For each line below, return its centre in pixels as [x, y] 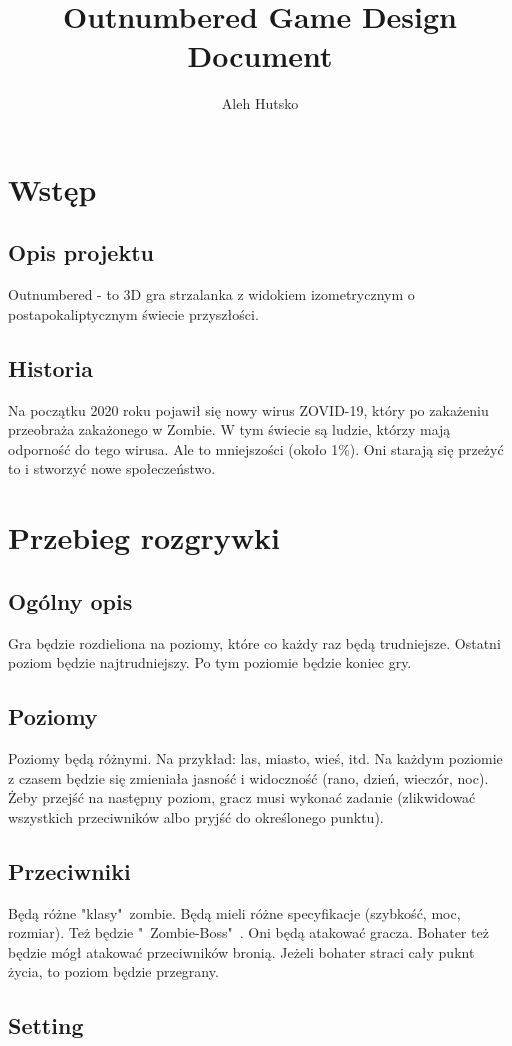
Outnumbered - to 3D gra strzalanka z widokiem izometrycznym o [211, 294]
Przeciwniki [69, 870]
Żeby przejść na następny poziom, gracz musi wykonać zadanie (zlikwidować [242, 797]
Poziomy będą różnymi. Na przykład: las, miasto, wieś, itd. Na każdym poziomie [255, 758]
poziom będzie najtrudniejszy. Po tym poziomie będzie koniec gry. [210, 662]
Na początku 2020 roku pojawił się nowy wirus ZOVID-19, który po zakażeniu [248, 409]
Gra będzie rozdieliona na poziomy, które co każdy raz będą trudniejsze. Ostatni [254, 642]
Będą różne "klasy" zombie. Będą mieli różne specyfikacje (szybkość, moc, [234, 912]
